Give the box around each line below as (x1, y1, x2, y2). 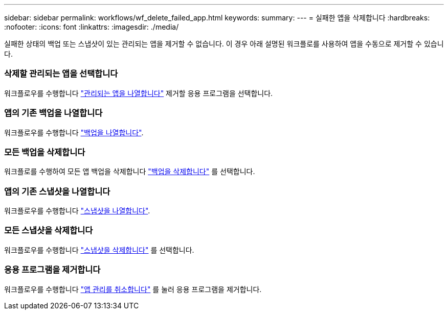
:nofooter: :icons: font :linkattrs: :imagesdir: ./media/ (4, 22, 179, 31)
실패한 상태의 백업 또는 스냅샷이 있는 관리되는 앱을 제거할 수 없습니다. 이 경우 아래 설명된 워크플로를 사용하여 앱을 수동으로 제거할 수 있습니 (4, 39, 444, 48)
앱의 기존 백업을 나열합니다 (4, 108, 103, 118)
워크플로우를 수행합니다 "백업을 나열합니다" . (4, 128, 144, 137)
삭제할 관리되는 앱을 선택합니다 (4, 68, 118, 79)
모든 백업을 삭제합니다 (4, 147, 85, 157)
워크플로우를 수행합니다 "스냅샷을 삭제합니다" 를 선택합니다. (4, 245, 194, 254)
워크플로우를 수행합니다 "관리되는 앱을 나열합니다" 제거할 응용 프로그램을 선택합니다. (4, 88, 273, 98)
